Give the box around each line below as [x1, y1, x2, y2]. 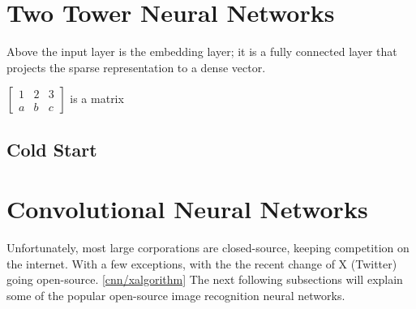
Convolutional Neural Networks [6, 192, 368, 225]
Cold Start [6, 136, 97, 161]
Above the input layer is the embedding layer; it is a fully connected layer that [6, 43, 397, 60]
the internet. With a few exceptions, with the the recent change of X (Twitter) [6, 255, 397, 272]
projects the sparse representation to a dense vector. [6, 58, 266, 75]
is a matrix [70, 90, 124, 107]
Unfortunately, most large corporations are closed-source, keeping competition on [6, 239, 410, 256]
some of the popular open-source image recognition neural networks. [6, 287, 345, 303]
